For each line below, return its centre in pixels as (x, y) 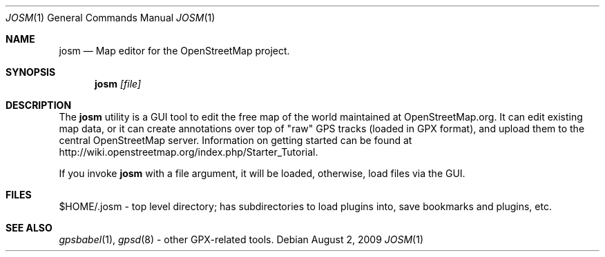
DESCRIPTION (39, 105)
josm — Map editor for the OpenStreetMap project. (174, 51)
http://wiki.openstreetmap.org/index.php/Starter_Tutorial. (189, 152)
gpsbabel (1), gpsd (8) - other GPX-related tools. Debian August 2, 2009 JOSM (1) (241, 239)
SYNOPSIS (31, 72)
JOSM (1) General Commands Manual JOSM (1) (111, 18)
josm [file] (118, 84)
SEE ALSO (29, 228)
